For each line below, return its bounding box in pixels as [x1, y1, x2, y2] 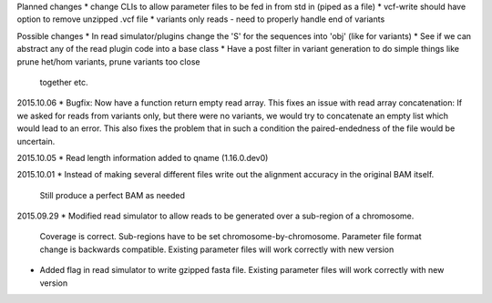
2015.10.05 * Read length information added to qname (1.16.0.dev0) [16, 152, 269, 163]
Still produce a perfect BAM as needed [39, 189, 186, 200]
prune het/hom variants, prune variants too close [16, 56, 200, 67]
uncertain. [16, 136, 56, 146]
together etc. [39, 76, 88, 87]
